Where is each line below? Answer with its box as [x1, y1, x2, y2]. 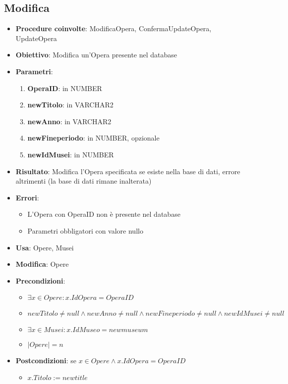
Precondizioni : [15, 275, 65, 286]
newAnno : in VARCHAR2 [27, 116, 112, 126]
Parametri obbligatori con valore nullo [27, 225, 143, 236]
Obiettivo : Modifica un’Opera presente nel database [15, 49, 177, 60]
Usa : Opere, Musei [15, 242, 74, 252]
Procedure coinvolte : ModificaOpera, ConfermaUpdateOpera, [15, 23, 212, 34]
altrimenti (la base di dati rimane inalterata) [15, 176, 152, 186]
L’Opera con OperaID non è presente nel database [27, 209, 180, 219]
